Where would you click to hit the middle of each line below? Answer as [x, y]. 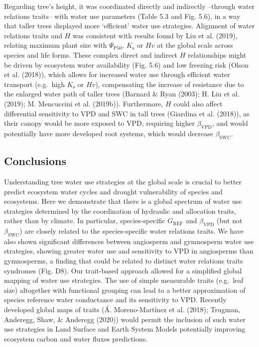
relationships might [217, 54]
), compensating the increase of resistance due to [170, 84]
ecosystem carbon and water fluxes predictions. [76, 338]
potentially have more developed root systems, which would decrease [109, 133]
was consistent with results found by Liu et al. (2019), [155, 35]
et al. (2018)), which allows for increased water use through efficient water [117, 74]
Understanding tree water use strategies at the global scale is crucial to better [123, 181]
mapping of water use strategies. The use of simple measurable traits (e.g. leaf [124, 280]
